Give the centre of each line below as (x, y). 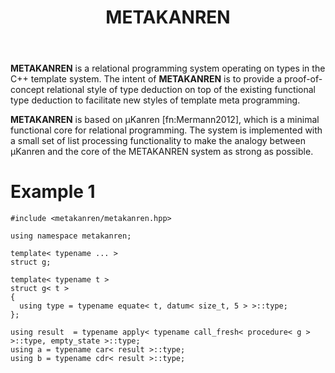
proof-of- (303, 79)
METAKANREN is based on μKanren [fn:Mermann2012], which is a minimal (165, 120)
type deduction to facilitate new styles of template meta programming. (155, 100)
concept (27, 90)
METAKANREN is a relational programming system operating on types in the (168, 68)
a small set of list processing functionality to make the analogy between (158, 141)
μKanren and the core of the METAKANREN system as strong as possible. (162, 152)
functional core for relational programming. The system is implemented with (166, 130)
